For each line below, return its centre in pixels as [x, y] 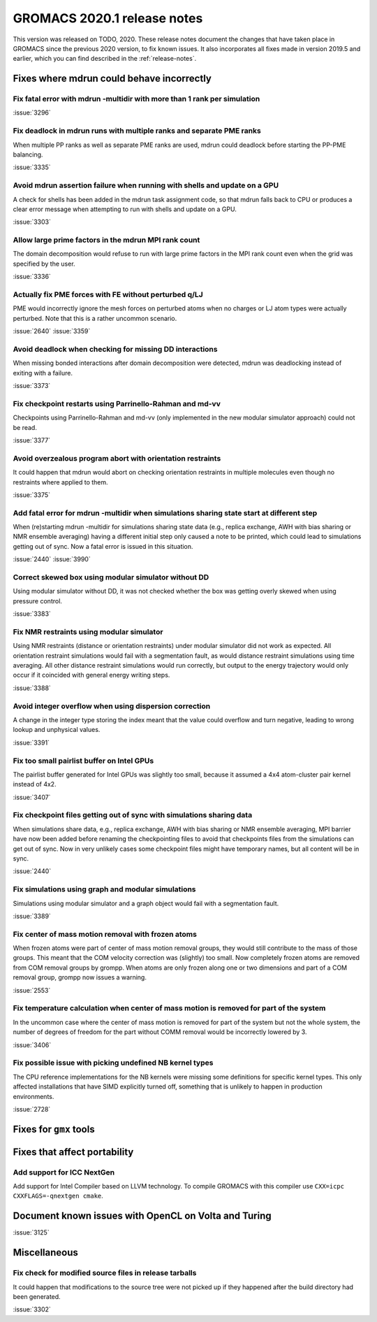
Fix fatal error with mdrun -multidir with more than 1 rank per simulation [136, 99]
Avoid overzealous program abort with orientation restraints [117, 458]
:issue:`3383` [32, 614]
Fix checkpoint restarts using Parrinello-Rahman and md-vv [117, 403]
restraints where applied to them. [60, 482]
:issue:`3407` [32, 797]
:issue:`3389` [32, 916]
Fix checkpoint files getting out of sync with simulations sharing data [133, 815]
